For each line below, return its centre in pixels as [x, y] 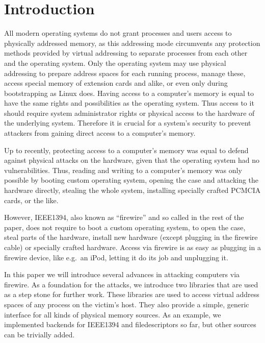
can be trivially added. [39, 334]
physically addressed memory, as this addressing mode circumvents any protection [132, 43]
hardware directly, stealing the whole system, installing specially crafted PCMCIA [132, 190]
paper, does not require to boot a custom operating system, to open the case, [125, 227]
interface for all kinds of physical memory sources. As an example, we [113, 314]
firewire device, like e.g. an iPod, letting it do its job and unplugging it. [116, 257]
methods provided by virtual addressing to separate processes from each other [126, 53]
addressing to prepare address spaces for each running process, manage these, [125, 73]
